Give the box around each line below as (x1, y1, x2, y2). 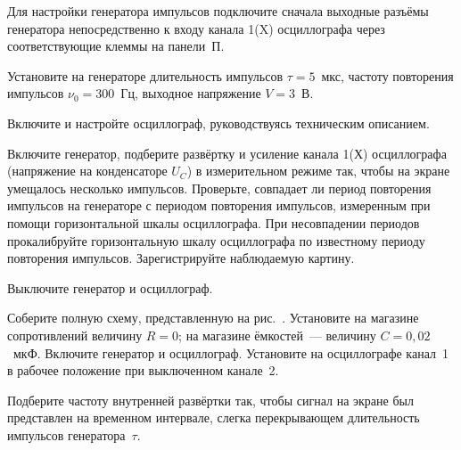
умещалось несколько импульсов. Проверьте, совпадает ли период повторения (7, 178, 432, 197)
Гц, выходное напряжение (120, 84, 261, 102)
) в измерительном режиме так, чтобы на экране (186, 161, 450, 180)
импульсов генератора (7, 425, 126, 444)
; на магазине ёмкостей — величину (178, 325, 376, 344)
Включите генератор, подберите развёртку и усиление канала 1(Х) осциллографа (7, 143, 447, 162)
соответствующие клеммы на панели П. (7, 37, 225, 55)
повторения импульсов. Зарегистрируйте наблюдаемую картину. (7, 249, 355, 267)
